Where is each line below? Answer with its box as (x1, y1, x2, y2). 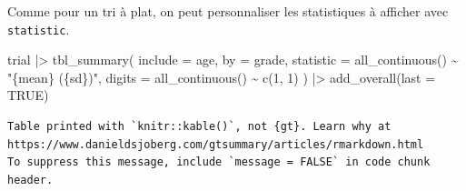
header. (7, 173, 54, 186)
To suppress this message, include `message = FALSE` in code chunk (7, 156, 431, 169)
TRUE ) (7, 85, 49, 105)
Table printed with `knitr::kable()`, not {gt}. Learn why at (7, 120, 392, 134)
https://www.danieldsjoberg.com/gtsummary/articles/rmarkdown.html (7, 137, 424, 151)
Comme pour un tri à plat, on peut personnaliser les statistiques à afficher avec (7, 2, 449, 20)
